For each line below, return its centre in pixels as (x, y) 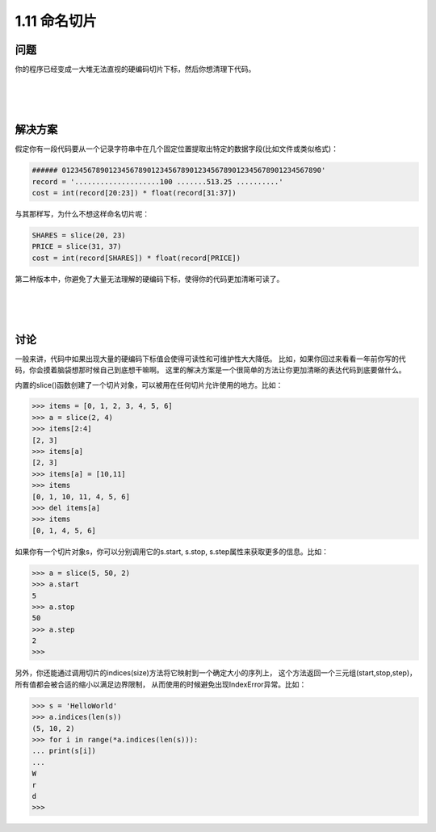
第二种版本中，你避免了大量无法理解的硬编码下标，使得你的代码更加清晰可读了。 (149, 279)
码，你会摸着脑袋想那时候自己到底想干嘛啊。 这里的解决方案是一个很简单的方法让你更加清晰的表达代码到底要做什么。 (210, 370)
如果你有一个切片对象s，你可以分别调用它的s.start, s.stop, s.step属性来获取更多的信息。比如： (172, 551)
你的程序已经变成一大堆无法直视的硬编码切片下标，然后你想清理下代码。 (135, 69)
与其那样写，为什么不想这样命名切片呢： (82, 213)
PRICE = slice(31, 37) (77, 247)
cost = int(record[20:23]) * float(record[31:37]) (134, 193)
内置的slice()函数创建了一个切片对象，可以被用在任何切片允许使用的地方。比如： (149, 384)
